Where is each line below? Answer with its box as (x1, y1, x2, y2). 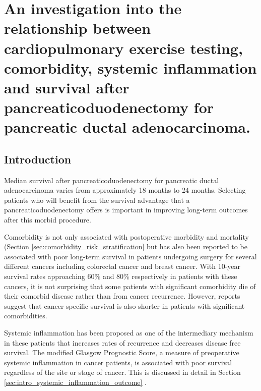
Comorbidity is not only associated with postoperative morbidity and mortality (4, 231, 249, 242)
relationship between (4, 18, 151, 38)
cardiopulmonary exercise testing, (4, 37, 243, 58)
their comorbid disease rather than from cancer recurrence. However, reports (4, 291, 240, 301)
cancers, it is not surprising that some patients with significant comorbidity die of (4, 281, 256, 291)
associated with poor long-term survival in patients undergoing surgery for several (4, 251, 257, 261)
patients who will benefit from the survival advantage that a (4, 194, 190, 205)
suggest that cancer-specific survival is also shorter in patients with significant (4, 300, 245, 311)
